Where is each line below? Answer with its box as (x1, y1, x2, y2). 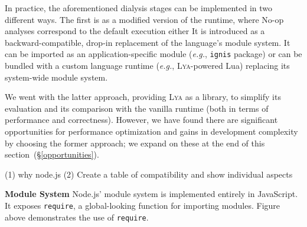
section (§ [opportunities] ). (5, 148, 99, 161)
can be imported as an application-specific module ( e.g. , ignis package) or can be (5, 48, 302, 60)
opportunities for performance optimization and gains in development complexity (5, 125, 298, 137)
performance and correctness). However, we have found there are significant (5, 113, 278, 126)
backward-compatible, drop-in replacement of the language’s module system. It (5, 36, 290, 48)
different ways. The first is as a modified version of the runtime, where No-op (5, 13, 284, 25)
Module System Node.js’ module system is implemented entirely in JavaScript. (5, 188, 298, 200)
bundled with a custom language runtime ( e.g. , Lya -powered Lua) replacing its (5, 59, 290, 72)
